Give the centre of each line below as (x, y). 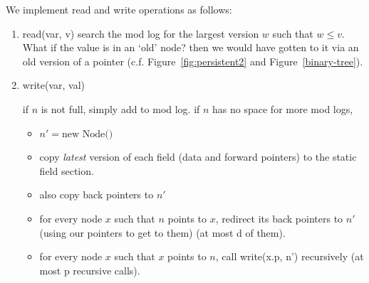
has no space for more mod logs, (283, 108)
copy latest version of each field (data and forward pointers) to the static (198, 157)
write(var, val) (53, 85)
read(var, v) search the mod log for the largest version (141, 33)
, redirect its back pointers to (279, 218)
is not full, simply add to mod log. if (120, 108)
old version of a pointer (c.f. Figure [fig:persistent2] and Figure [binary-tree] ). (193, 61)
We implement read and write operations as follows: (119, 9)
